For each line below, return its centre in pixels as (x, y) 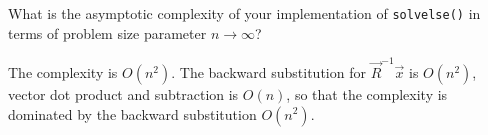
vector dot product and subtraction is (123, 93)
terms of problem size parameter (107, 32)
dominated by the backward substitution (132, 113)
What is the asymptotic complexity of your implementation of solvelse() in (244, 13)
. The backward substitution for (268, 71)
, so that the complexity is (367, 93)
